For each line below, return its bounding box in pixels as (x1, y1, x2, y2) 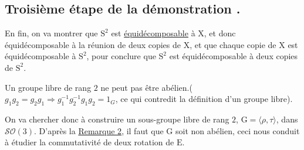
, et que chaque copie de (190, 38, 276, 50)
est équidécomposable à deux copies (169, 50, 298, 62)
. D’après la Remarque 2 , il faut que (34, 124, 164, 137)
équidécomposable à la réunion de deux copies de (5, 38, 181, 50)
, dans (276, 112, 298, 125)
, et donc (204, 27, 236, 39)
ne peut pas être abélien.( (100, 81, 192, 93)
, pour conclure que (86, 50, 156, 62)
